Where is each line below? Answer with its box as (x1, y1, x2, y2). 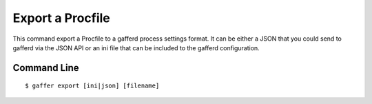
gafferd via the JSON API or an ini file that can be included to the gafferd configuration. (12, 43, 260, 52)
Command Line (12, 62, 79, 74)
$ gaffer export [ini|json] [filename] (25, 82, 160, 90)
